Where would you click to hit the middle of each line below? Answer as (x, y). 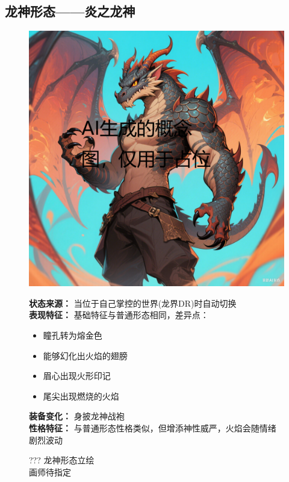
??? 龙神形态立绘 (62, 460)
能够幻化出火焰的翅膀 (85, 355)
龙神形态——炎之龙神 (70, 11)
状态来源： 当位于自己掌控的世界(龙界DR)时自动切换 (133, 303)
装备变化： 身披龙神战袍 (77, 416)
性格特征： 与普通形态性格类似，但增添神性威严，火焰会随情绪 (153, 427)
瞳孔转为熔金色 (73, 335)
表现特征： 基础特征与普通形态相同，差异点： (119, 315)
